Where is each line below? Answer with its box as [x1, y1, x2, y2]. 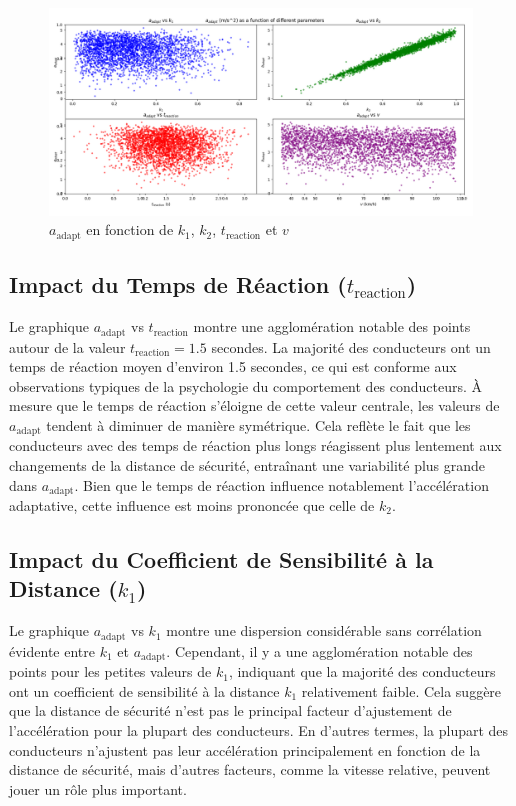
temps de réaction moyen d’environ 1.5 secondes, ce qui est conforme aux [9, 356, 457, 377]
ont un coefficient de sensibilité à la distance [9, 680, 280, 701]
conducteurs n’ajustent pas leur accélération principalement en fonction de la [9, 739, 481, 760]
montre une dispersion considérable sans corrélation [166, 620, 482, 641]
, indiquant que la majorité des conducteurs [228, 661, 496, 682]
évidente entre [9, 640, 95, 661]
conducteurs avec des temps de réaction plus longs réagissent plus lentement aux [9, 435, 502, 456]
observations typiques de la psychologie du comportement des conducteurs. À [9, 375, 483, 396]
